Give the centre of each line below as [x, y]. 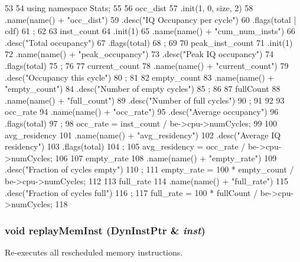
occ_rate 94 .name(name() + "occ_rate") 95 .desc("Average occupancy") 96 [142, 112]
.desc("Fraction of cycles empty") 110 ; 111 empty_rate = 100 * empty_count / [149, 169]
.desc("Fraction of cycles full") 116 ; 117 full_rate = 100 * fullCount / [131, 192]
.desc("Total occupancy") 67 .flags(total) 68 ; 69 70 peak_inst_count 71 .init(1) [149, 42]
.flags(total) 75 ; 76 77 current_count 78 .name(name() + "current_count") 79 [147, 65]
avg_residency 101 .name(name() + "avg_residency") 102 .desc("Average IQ [143, 135]
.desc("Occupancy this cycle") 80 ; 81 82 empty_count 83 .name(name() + [140, 77]
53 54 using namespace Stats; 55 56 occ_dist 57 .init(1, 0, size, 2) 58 [129, 8]
